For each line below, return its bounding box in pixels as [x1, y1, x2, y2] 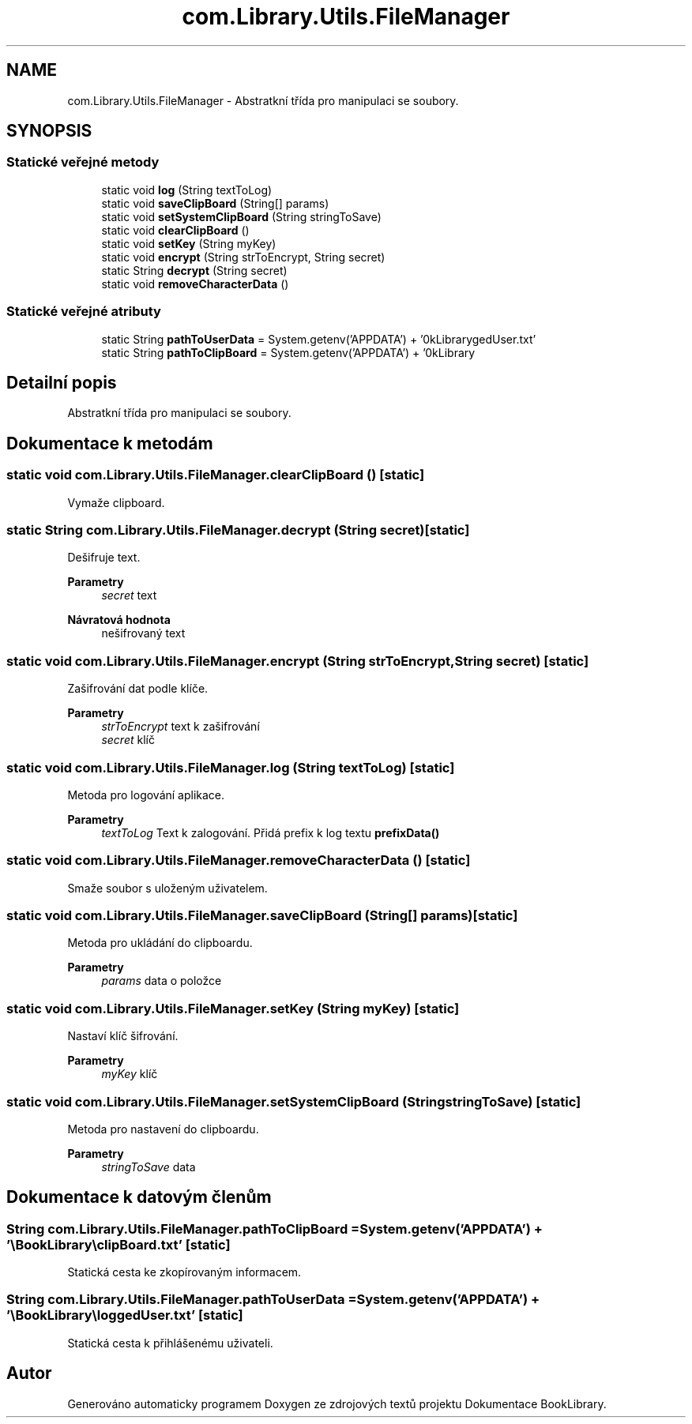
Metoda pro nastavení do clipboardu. [67, 1122, 259, 1136]
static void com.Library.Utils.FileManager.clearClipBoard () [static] [6, 467, 425, 483]
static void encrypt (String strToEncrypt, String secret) [101, 250, 385, 264]
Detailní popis [6, 372, 117, 393]
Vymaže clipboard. [67, 495, 165, 509]
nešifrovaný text [101, 626, 186, 641]
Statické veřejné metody [6, 154, 160, 171]
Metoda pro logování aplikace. [67, 787, 225, 802]
